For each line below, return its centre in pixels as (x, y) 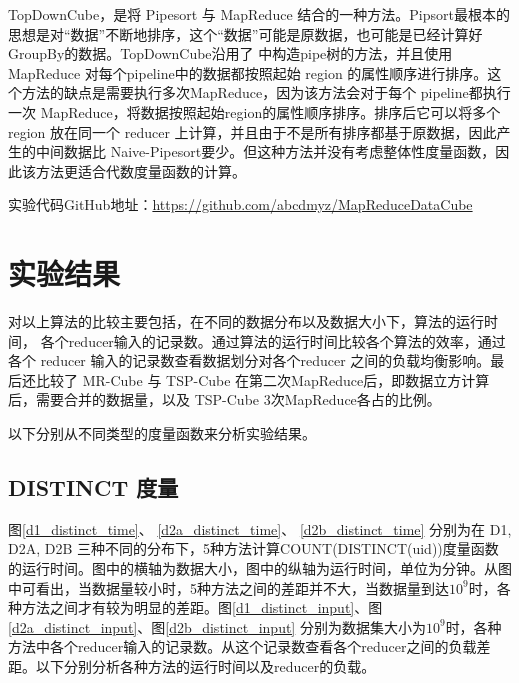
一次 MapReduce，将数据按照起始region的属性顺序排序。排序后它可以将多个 (254, 111)
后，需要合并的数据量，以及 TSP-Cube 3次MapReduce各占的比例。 (224, 399)
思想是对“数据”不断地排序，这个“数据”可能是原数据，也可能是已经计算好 (245, 33)
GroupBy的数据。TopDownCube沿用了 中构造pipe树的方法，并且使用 (230, 53)
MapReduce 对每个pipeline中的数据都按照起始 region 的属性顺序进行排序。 (248, 72)
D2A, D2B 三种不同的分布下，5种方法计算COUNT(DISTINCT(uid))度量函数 (253, 548)
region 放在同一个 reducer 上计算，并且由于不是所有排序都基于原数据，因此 (252, 131)
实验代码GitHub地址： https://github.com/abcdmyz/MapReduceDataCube (240, 204)
